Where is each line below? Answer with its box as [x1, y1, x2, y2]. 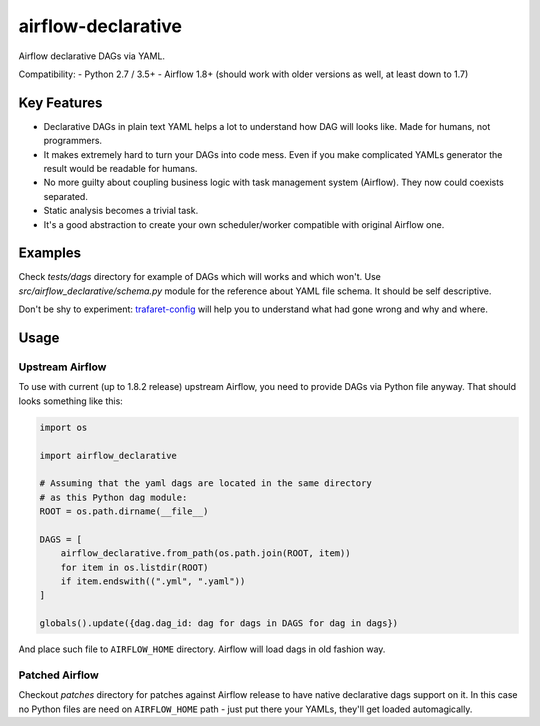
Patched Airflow [18, 668, 99, 682]
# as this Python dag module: [39, 491, 188, 503]
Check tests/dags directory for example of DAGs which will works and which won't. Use [18, 271, 382, 283]
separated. [43, 190, 89, 202]
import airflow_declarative [39, 450, 177, 461]
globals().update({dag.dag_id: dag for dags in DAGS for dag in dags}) [39, 618, 399, 629]
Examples [18, 245, 82, 262]
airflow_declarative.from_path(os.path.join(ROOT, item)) [60, 548, 351, 559]
